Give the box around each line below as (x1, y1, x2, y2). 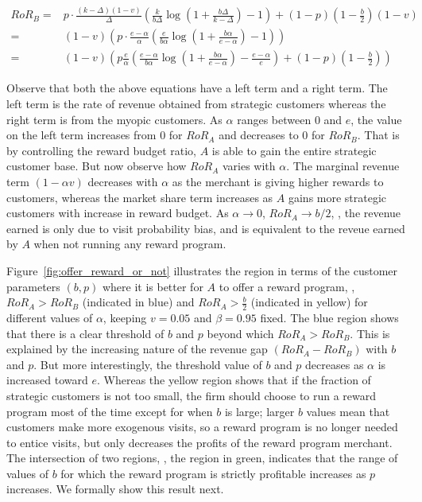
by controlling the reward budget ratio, (6, 142, 196, 158)
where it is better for (102, 278, 203, 294)
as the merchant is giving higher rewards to (172, 173, 384, 189)
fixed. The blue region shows (260, 309, 399, 325)
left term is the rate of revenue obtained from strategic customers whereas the (6, 95, 386, 111)
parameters (6, 278, 60, 294)
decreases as (305, 356, 364, 372)
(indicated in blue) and (82, 294, 195, 310)
